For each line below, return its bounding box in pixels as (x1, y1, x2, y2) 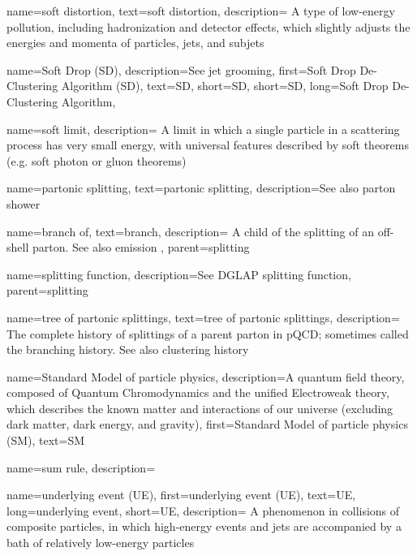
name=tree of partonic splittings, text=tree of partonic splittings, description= (6, 308, 400, 325)
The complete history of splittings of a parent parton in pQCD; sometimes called (6, 325, 409, 342)
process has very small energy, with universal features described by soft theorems (6, 136, 409, 153)
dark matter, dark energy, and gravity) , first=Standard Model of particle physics (6, 416, 408, 433)
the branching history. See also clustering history (6, 341, 249, 358)
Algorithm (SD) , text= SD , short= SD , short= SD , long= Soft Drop (61, 77, 389, 94)
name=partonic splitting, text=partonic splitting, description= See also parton (6, 179, 396, 196)
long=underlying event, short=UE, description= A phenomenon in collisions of (6, 502, 400, 519)
